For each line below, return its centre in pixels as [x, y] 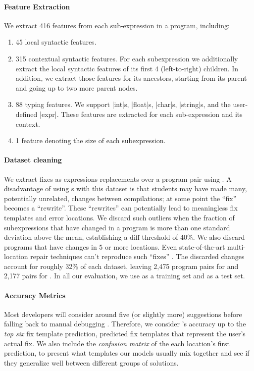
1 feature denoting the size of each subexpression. [91, 140]
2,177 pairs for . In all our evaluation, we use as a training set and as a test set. [125, 276]
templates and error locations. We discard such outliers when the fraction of [119, 217]
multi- [236, 246]
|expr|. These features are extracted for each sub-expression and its [141, 114]
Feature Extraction [37, 6]
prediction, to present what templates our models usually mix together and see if [127, 353]
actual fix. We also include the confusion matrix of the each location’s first [117, 343]
